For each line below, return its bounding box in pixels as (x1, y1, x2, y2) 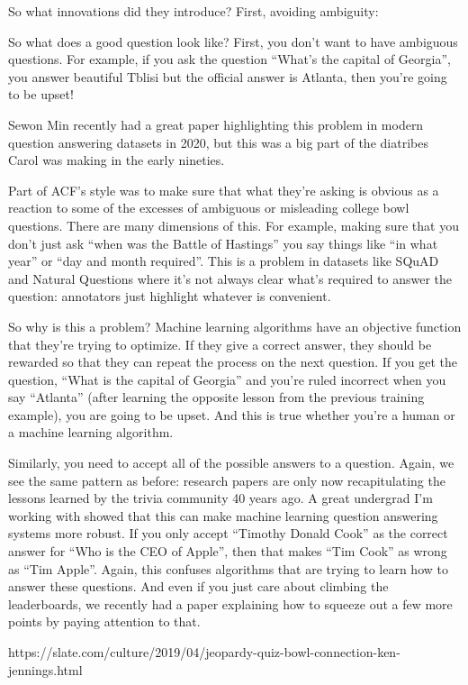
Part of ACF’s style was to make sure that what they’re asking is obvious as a (8, 180, 439, 199)
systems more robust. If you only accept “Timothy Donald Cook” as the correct (8, 524, 448, 543)
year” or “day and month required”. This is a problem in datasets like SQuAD (8, 251, 439, 270)
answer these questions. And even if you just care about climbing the (8, 577, 389, 596)
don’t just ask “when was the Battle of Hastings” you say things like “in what (8, 233, 438, 252)
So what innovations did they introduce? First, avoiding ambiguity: (8, 2, 379, 20)
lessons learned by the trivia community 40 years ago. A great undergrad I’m (8, 489, 433, 507)
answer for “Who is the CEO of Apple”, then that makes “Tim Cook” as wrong (8, 542, 447, 561)
